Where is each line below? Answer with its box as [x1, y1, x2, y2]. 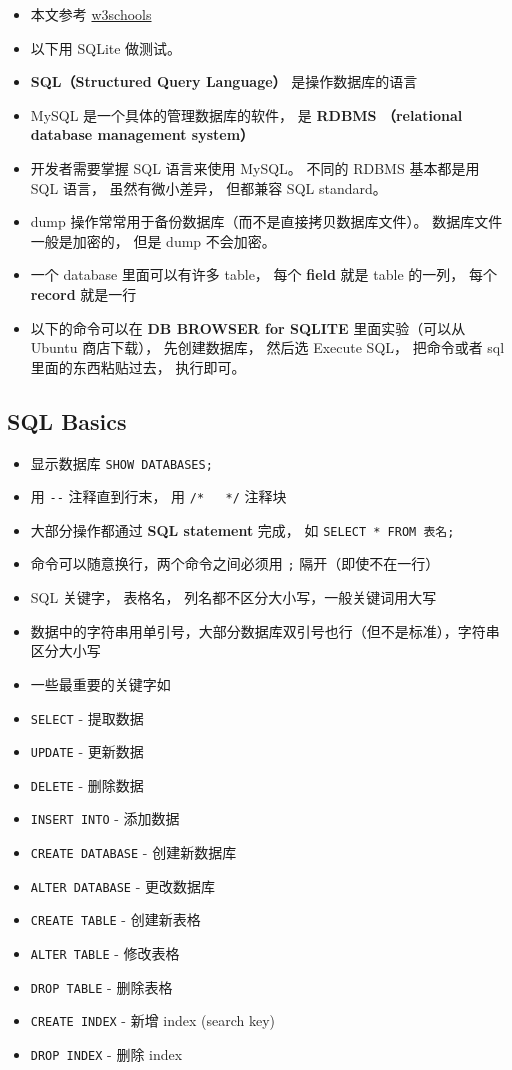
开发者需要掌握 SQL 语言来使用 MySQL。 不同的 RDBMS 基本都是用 [30, 157, 480, 178]
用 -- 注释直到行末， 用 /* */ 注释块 [30, 486, 287, 507]
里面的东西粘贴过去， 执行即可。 [30, 356, 246, 377]
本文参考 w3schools [30, 4, 152, 24]
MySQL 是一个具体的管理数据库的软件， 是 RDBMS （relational [30, 104, 463, 125]
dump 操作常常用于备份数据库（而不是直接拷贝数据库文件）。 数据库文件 [30, 211, 503, 232]
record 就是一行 [30, 283, 137, 304]
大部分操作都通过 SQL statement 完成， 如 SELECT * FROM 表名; [30, 519, 455, 540]
